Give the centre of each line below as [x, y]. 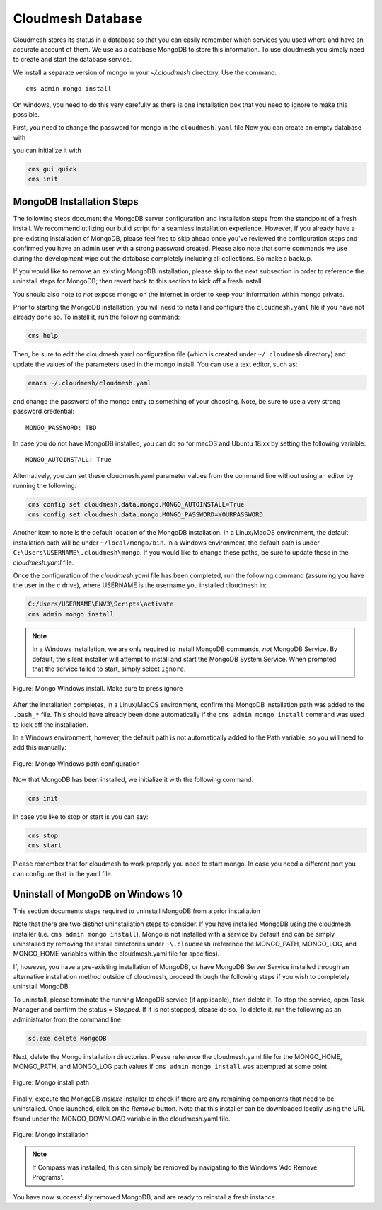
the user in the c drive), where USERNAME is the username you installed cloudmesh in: [140, 585]
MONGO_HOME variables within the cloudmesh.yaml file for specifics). [116, 954]
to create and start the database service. [73, 60]
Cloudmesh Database [78, 18]
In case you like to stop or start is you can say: [81, 817]
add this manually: [40, 747]
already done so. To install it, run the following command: [97, 317]
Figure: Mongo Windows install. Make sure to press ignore [98, 689]
